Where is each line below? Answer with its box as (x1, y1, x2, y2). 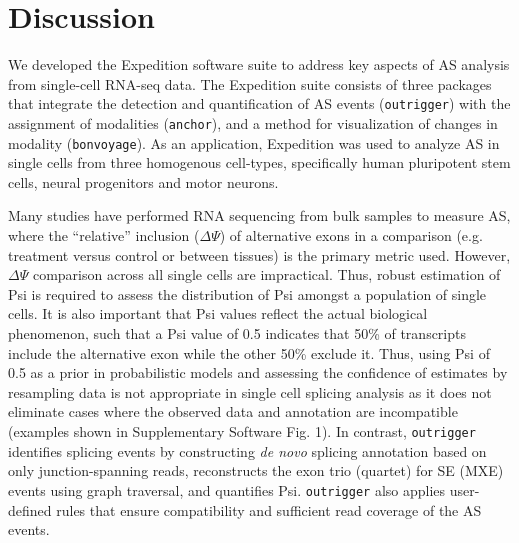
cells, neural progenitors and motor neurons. (8, 171, 279, 192)
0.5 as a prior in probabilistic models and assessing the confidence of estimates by (8, 362, 508, 383)
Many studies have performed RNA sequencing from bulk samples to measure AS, (8, 205, 511, 226)
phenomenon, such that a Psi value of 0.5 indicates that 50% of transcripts (8, 323, 466, 344)
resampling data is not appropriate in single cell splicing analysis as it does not (8, 381, 492, 402)
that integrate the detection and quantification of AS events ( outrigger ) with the (8, 93, 511, 114)
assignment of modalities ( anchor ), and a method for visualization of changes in (8, 112, 498, 133)
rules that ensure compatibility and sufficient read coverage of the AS (56, 499, 482, 520)
